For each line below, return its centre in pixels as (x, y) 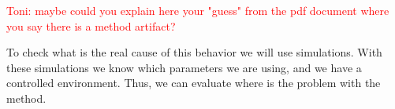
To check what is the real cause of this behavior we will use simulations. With (194, 52)
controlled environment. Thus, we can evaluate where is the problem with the (194, 83)
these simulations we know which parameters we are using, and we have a (184, 67)
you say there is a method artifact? (91, 25)
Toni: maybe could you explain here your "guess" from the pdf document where (198, 10)
